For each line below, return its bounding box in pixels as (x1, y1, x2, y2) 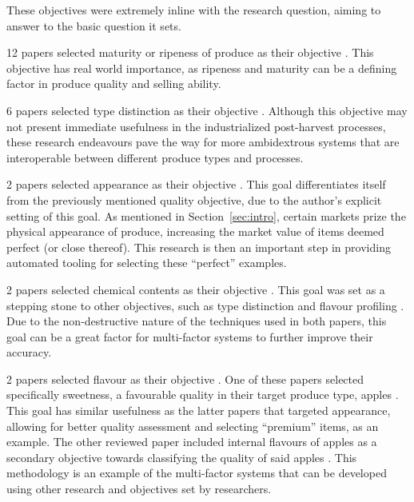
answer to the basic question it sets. (6, 17, 181, 34)
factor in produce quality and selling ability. (6, 75, 221, 92)
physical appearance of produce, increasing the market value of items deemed (6, 223, 384, 240)
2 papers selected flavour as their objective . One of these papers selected (6, 370, 364, 387)
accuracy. (6, 344, 52, 361)
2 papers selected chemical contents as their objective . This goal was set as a (6, 281, 385, 297)
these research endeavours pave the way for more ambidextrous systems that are (6, 133, 400, 150)
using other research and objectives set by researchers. (6, 480, 272, 497)
